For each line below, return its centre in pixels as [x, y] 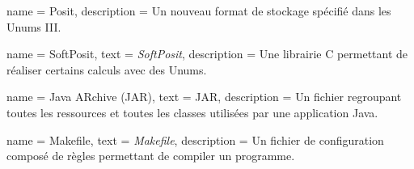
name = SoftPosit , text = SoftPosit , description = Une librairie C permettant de [207, 54]
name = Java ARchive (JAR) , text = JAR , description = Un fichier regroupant [204, 97]
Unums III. [34, 26]
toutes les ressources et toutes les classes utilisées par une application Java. [192, 112]
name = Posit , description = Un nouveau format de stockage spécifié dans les [199, 11]
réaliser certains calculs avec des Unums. [107, 69]
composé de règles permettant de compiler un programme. [151, 156]
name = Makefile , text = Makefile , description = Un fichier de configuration [195, 139]
